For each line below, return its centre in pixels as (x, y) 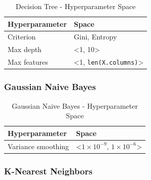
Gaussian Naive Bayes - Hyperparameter (75, 105)
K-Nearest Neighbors (48, 171)
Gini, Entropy (95, 37)
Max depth (25, 49)
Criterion (22, 37)
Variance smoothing (39, 146)
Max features (28, 62)
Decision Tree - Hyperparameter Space (75, 6)
